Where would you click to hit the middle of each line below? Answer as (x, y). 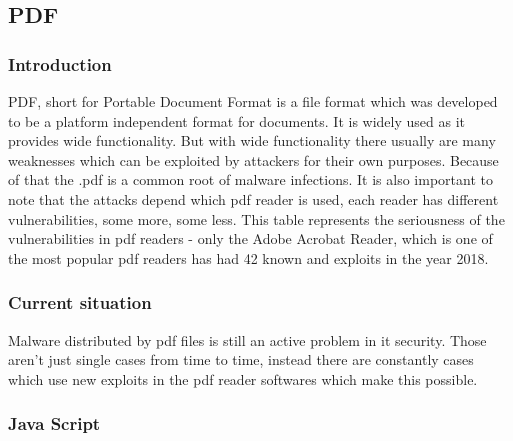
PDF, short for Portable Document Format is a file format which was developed (253, 101)
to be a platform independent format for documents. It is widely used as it (236, 120)
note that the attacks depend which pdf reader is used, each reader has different (253, 198)
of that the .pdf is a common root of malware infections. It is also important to (250, 179)
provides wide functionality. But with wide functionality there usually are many (252, 140)
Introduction (60, 63)
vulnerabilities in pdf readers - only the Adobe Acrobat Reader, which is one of (250, 238)
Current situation (80, 302)
